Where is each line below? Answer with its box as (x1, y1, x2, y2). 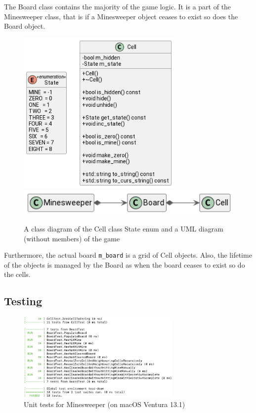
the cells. (4, 269, 31, 279)
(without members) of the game (24, 233, 120, 243)
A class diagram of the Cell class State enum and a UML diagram (24, 223, 223, 233)
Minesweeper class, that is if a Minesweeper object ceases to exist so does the (4, 11, 238, 21)
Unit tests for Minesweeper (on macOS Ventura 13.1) (24, 399, 185, 410)
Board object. (4, 21, 45, 31)
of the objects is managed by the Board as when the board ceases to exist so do (4, 259, 245, 270)
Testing (4, 293, 42, 309)
